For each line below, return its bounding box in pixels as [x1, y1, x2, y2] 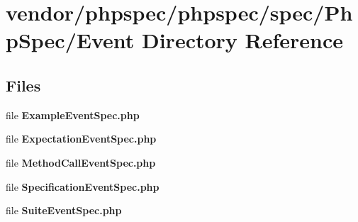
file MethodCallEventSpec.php [6, 155, 156, 170]
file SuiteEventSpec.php [6, 203, 122, 218]
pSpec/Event [6, 26, 135, 55]
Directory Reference [141, 26, 344, 55]
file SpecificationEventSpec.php [6, 179, 160, 194]
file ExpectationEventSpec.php [6, 131, 157, 146]
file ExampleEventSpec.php [6, 107, 140, 122]
